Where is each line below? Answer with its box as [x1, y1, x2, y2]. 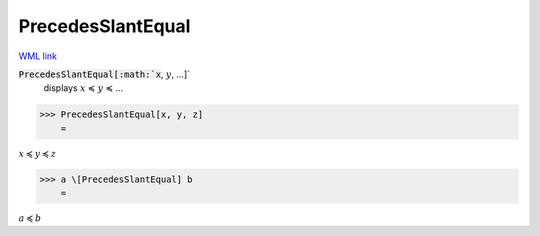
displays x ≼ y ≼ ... [43, 82, 124, 94]
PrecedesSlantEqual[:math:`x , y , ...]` [18, 68, 190, 80]
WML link [18, 50, 58, 62]
